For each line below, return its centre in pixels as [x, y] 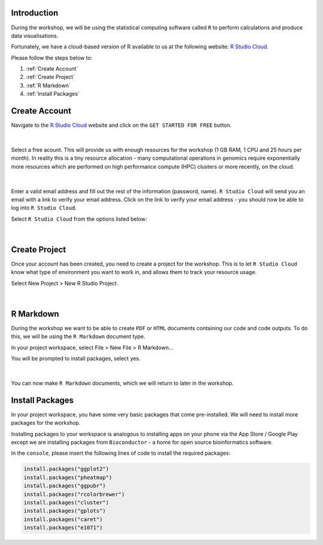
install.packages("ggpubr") [65, 486]
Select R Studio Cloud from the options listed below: [79, 219]
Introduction [35, 13]
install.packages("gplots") [65, 511]
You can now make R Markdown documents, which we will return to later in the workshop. [122, 383]
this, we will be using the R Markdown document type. [78, 337]
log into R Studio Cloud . [44, 208]
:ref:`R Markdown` [48, 85]
